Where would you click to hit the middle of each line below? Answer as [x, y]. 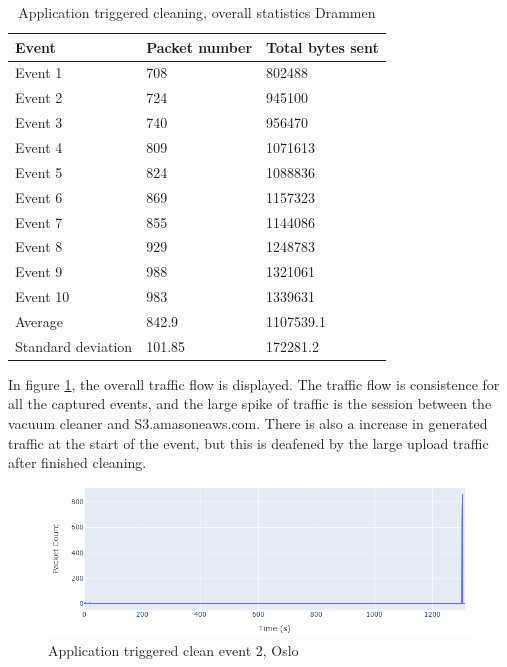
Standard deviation [74, 345]
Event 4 [39, 146]
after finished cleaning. [77, 462]
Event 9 [39, 271]
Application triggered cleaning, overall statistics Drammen [197, 12]
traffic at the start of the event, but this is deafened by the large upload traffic [248, 442]
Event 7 [39, 221]
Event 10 [42, 296]
